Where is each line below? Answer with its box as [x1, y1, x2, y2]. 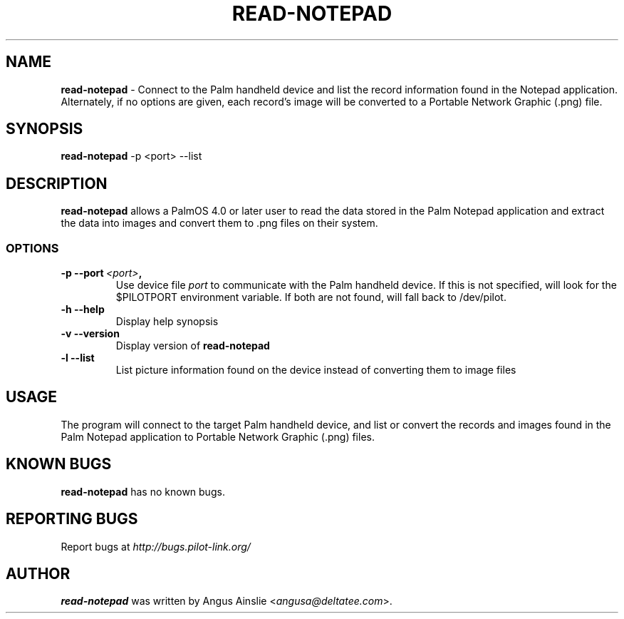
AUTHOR [6, 564, 71, 583]
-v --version [61, 327, 120, 340]
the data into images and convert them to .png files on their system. [61, 217, 378, 230]
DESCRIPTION [6, 174, 108, 193]
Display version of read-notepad [115, 339, 270, 352]
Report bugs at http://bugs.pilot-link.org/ [61, 540, 251, 553]
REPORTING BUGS [6, 510, 138, 528]
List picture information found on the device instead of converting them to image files [115, 364, 516, 377]
